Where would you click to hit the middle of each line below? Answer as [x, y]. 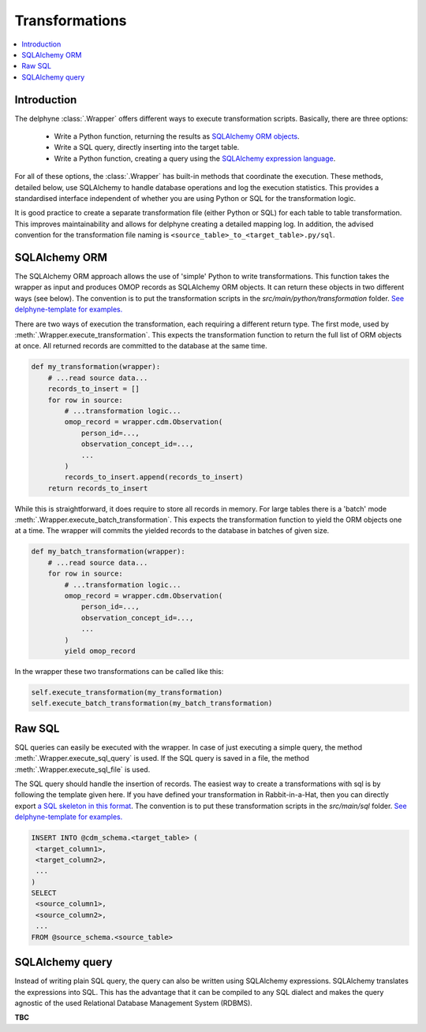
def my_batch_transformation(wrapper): [108, 551]
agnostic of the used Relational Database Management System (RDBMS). [133, 1003]
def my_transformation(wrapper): [96, 367]
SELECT [44, 893]
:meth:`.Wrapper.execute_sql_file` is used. [82, 769]
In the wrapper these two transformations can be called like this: [119, 671]
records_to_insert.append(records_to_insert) [154, 477]
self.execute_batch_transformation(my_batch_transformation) [152, 703]
